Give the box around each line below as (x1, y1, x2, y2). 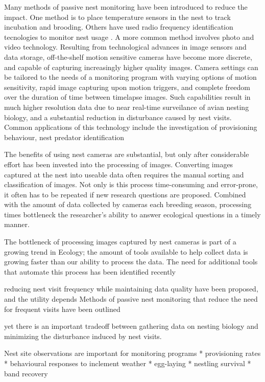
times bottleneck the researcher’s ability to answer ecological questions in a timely (4, 209, 261, 219)
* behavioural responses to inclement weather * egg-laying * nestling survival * (4, 358, 251, 368)
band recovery (4, 368, 48, 378)
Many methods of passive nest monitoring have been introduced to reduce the (4, 2, 248, 12)
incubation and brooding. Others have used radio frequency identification (4, 21, 233, 32)
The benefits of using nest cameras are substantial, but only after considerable (4, 149, 249, 160)
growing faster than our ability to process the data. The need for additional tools (4, 256, 258, 267)
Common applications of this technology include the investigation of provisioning (4, 122, 257, 132)
